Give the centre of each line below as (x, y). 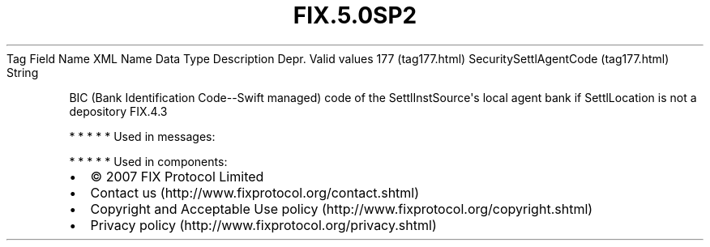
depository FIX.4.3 (118, 111)
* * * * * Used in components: (148, 161)
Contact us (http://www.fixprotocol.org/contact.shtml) (255, 192)
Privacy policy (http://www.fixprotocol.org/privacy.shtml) (263, 225)
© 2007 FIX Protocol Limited (177, 176)
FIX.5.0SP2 (355, 15)
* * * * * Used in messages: (142, 136)
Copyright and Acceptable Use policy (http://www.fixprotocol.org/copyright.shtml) (342, 209)
